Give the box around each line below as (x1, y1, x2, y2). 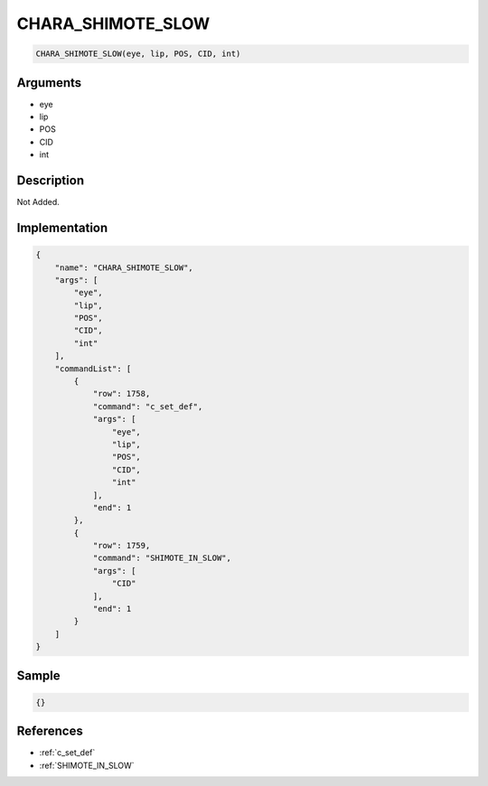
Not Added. (16, 197, 61, 208)
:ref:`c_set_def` (39, 747, 96, 758)
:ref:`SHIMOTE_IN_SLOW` (39, 760, 135, 771)
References (16, 724, 83, 739)
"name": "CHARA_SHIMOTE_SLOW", (54, 262, 193, 273)
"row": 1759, (92, 540, 151, 551)
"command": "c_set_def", (92, 401, 203, 411)
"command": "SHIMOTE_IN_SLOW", (92, 553, 232, 564)
